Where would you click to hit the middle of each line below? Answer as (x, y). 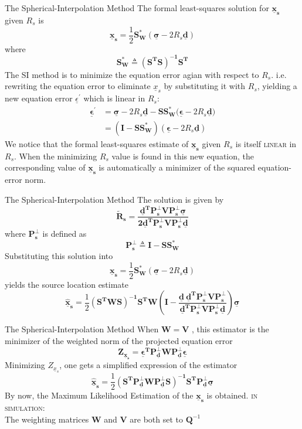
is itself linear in (266, 143)
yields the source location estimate (67, 284)
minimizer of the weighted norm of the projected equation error (119, 341)
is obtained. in (232, 395)
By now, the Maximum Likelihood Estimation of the (99, 395)
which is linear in (114, 98)
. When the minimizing (56, 156)
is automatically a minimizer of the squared (177, 167)
